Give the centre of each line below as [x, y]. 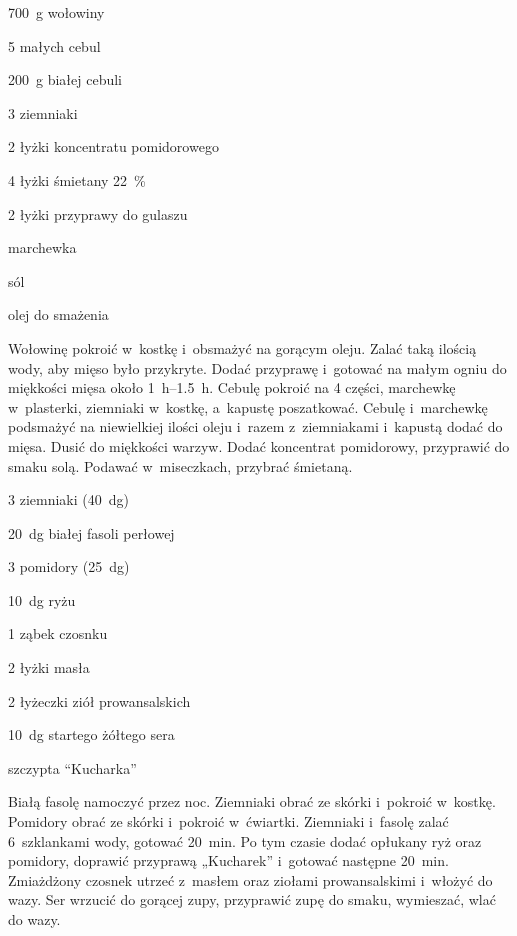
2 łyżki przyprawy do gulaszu [98, 213]
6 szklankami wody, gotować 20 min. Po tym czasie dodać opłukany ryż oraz [245, 840]
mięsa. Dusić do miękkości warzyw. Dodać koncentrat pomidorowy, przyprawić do [259, 445]
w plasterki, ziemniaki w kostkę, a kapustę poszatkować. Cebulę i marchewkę [248, 406]
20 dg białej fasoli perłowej [91, 532]
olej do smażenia [58, 314]
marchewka [42, 247]
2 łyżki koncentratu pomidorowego [113, 146]
